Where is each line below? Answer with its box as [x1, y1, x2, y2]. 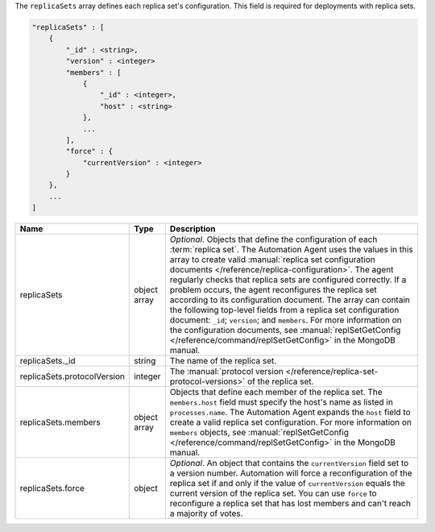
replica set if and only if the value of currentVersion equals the [169, 478, 406, 489]
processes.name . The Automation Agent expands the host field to [169, 407, 411, 418]
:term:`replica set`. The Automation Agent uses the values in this [169, 244, 414, 256]
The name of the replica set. [169, 355, 277, 367]
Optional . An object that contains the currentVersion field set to [169, 458, 409, 469]
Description [169, 223, 217, 235]
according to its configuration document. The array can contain [169, 294, 410, 305]
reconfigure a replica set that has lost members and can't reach [169, 498, 411, 509]
